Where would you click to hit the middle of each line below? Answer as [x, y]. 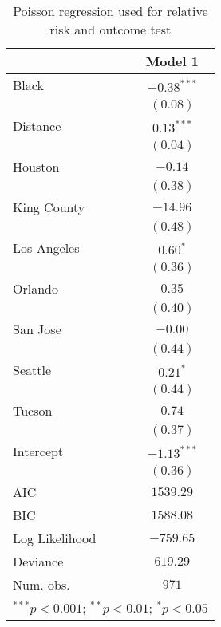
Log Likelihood [55, 538]
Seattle [32, 370]
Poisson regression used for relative [110, 11]
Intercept [38, 451]
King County [49, 207]
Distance [37, 126]
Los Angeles [46, 248]
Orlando [36, 288]
